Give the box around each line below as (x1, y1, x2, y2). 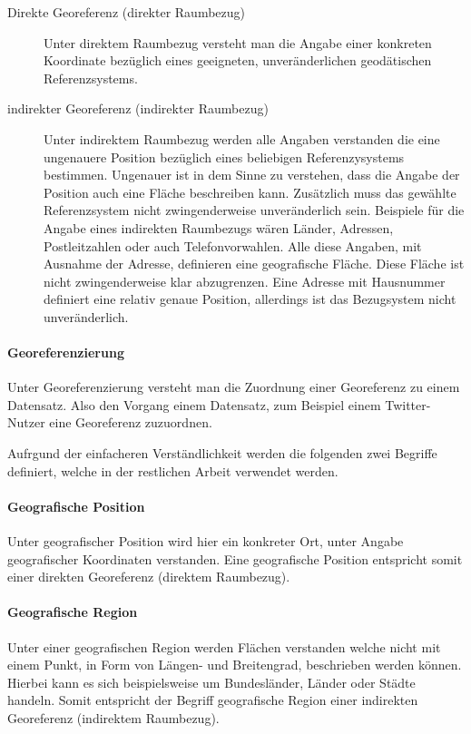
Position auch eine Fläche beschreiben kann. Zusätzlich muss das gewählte (44, 182, 456, 201)
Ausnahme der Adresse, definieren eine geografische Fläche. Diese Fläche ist (44, 254, 465, 273)
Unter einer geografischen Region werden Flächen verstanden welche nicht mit (7, 637, 441, 656)
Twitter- (385, 395, 431, 414)
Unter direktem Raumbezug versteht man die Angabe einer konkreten (44, 33, 432, 52)
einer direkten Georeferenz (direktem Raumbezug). (7, 567, 290, 586)
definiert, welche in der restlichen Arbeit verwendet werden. (7, 461, 339, 480)
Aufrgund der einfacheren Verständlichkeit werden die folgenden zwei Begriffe (7, 444, 437, 463)
